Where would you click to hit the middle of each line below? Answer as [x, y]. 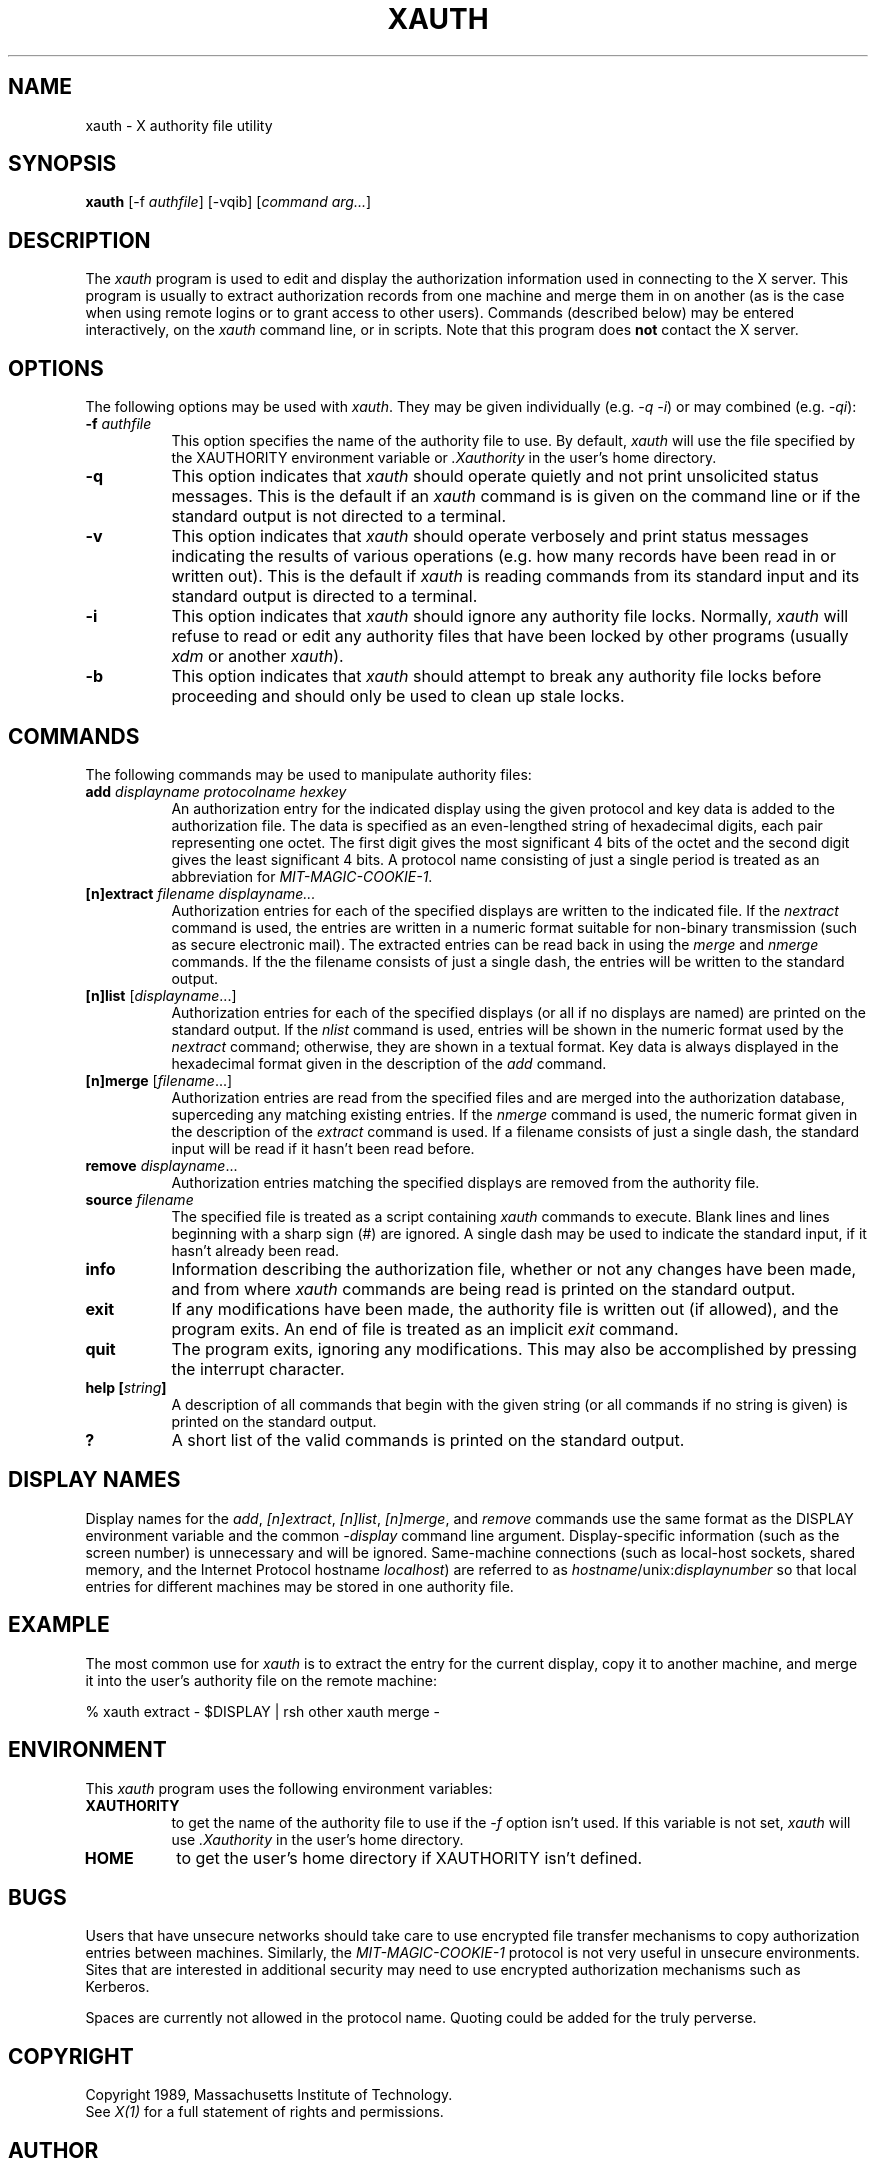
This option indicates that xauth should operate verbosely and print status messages [490, 536]
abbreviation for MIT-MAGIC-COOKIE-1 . [302, 876]
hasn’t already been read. [255, 1250]
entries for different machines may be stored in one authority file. [299, 1586]
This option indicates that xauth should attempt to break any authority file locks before [496, 676]
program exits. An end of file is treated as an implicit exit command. [425, 1328]
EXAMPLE [59, 1625]
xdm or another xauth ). [257, 656]
